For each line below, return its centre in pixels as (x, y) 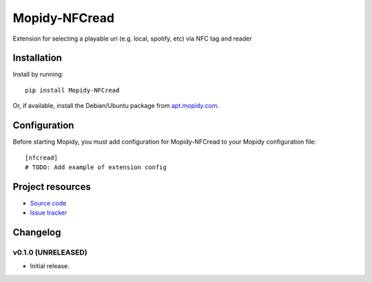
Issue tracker (49, 213)
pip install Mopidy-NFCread (72, 90)
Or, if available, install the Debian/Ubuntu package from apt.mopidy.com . (116, 106)
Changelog (37, 233)
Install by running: (38, 74)
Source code (48, 203)
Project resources (52, 187)
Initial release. (50, 266)
